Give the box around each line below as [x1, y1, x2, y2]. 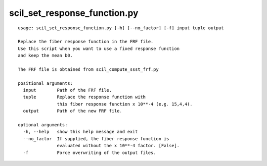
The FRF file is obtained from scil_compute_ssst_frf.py [18, 66, 159, 72]
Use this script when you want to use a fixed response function [18, 46, 180, 52]
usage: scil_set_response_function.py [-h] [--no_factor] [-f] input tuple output [18, 25, 224, 31]
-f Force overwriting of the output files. [23, 150, 156, 156]
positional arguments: [18, 80, 73, 86]
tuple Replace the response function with [23, 94, 146, 100]
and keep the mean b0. [18, 53, 73, 58]
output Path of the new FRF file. [23, 108, 123, 114]
